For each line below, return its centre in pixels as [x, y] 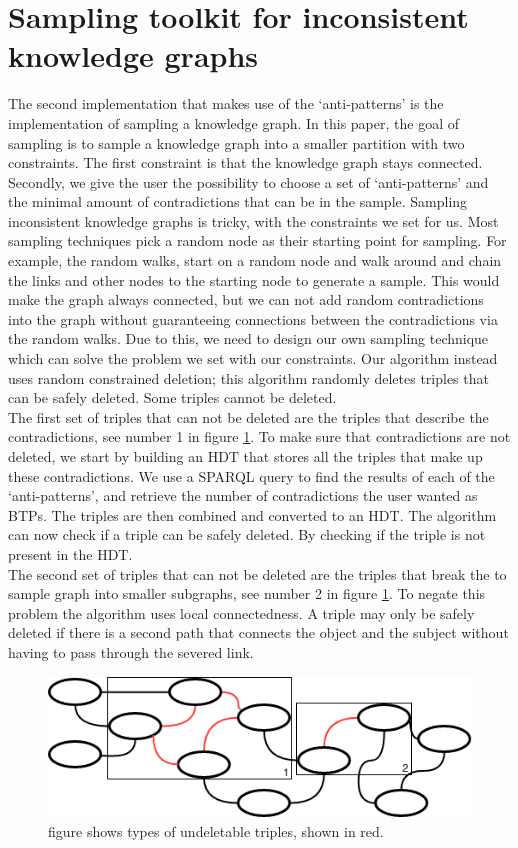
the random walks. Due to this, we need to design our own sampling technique [248, 338]
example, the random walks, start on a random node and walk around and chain [255, 260]
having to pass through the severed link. [131, 651]
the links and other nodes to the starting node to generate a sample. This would [254, 279]
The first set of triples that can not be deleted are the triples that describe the [248, 416]
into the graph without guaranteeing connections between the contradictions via [253, 318]
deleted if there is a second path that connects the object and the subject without [258, 632]
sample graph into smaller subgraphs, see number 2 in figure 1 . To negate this [247, 593]
